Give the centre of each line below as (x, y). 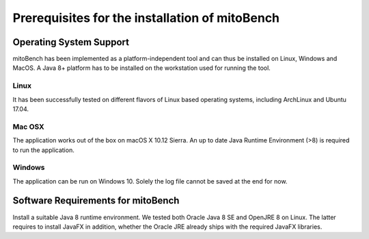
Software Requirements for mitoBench (96, 201)
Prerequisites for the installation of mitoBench (146, 18)
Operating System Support (71, 42)
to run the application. (43, 150)
